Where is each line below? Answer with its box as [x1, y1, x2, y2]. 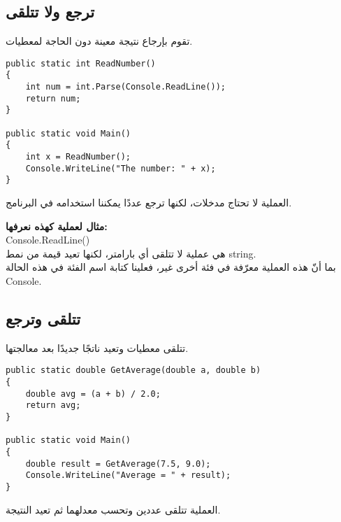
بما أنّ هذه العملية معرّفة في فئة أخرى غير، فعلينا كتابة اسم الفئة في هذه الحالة [6, 260, 336, 274]
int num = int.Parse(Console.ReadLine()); [25, 82, 226, 92]
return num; [25, 93, 81, 104]
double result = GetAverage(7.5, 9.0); [25, 458, 211, 469]
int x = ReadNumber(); [25, 152, 131, 162]
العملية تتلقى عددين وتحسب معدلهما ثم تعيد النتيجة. [6, 502, 221, 516]
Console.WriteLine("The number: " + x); [25, 163, 216, 174]
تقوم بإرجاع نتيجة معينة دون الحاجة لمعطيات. [6, 34, 193, 48]
